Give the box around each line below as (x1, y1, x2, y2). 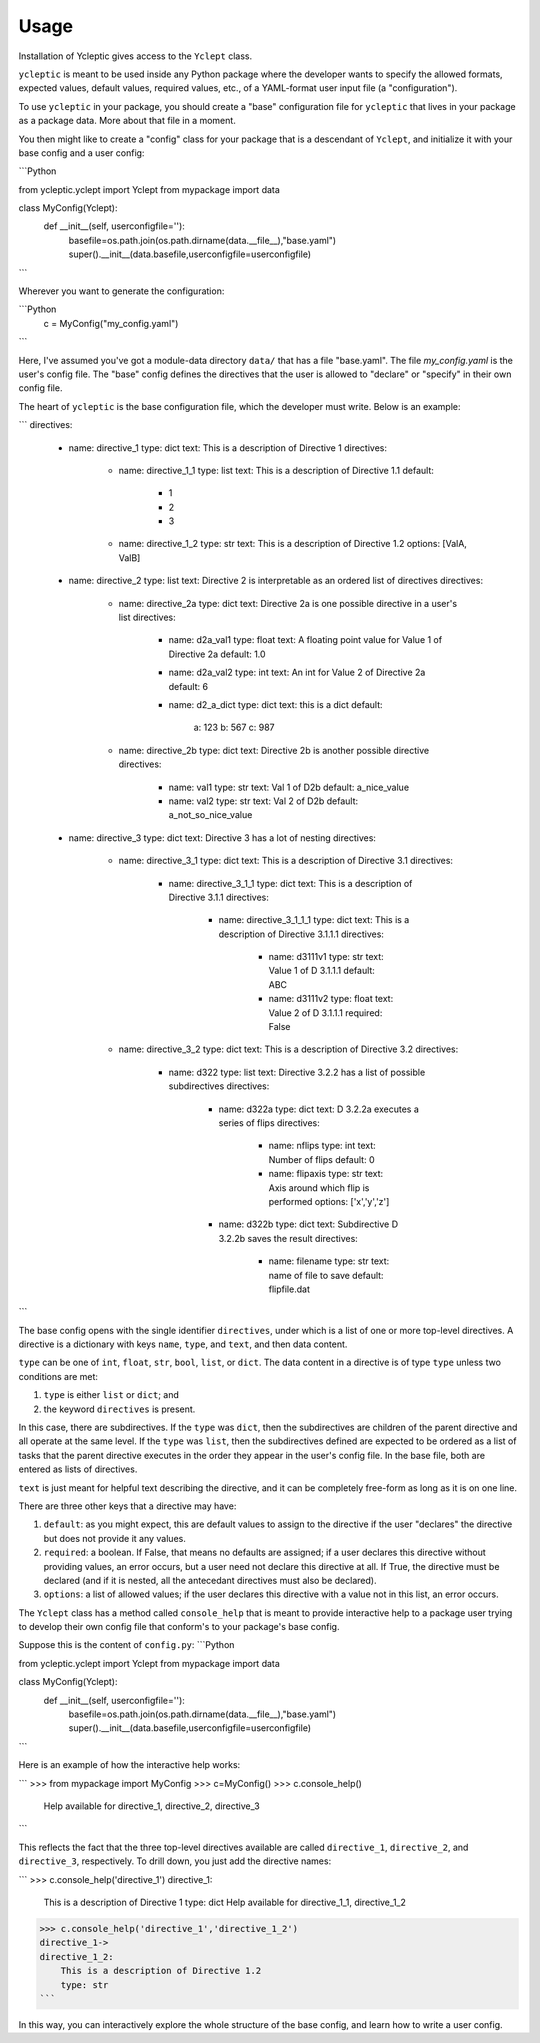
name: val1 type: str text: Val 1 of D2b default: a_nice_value (168, 781, 410, 793)
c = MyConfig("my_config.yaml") (43, 317, 179, 329)
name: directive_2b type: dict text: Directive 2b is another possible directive (118, 744, 430, 756)
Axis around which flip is (268, 1181, 370, 1194)
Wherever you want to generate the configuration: (18, 285, 225, 297)
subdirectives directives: (168, 1080, 270, 1092)
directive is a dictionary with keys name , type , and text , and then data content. (18, 1338, 348, 1350)
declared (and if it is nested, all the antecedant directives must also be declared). (43, 1574, 377, 1586)
